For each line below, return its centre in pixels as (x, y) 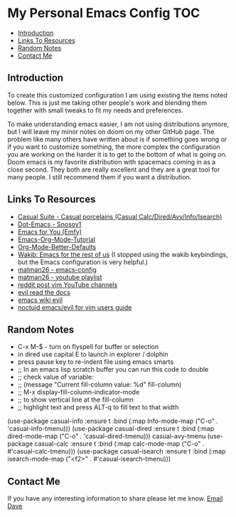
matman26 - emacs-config (57, 269)
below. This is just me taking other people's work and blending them (107, 103)
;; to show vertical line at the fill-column (75, 399)
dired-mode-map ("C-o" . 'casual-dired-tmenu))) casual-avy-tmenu (107, 437)
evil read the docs (44, 292)
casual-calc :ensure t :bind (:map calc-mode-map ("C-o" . (119, 444)
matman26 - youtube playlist (60, 277)
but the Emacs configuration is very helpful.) (82, 262)
